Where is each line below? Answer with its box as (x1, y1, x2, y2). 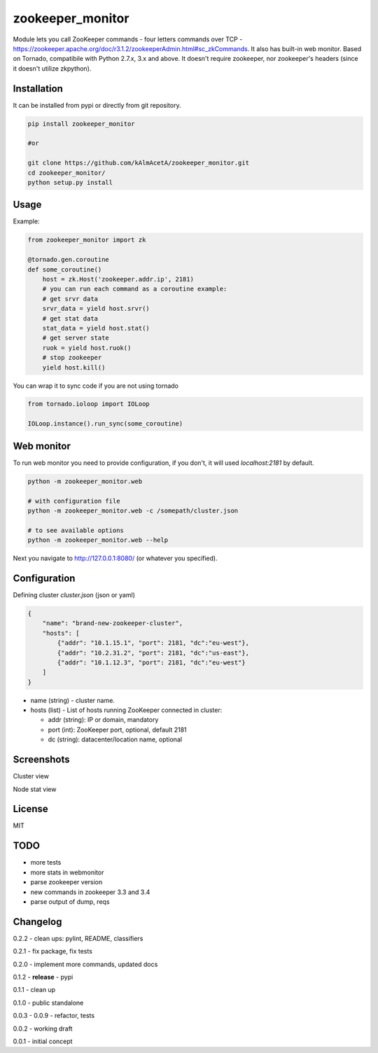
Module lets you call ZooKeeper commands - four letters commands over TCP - (13, 35, 243, 43)
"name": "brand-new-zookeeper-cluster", (42, 620, 183, 627)
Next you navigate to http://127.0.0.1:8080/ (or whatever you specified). (13, 554, 218, 563)
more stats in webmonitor (30, 868, 104, 877)
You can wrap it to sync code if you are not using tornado (13, 382, 178, 390)
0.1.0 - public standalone (13, 998, 84, 1007)
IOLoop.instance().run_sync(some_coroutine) (27, 420, 183, 428)
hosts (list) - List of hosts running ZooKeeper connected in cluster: (30, 706, 223, 714)
